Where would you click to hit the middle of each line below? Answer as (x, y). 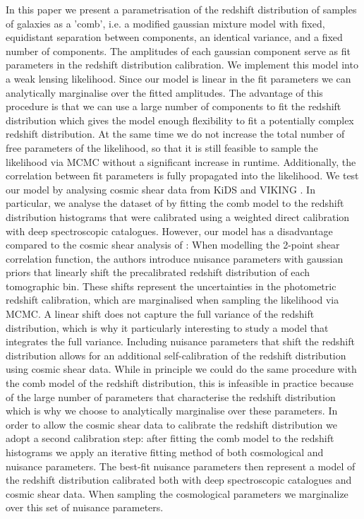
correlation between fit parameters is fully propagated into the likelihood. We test (182, 175)
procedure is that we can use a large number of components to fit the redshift (174, 106)
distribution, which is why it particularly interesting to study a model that (167, 327)
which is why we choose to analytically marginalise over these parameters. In (172, 411)
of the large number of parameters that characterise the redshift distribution (171, 396)
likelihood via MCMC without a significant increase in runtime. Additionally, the (181, 161)
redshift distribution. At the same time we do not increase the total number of (175, 134)
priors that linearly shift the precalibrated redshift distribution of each (158, 272)
